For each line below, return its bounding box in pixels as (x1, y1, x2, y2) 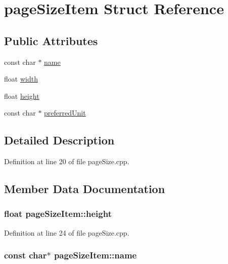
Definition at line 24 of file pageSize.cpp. (4, 227, 129, 238)
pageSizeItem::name (54, 249, 137, 261)
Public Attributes (4, 32, 98, 48)
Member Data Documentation (4, 181, 165, 197)
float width (4, 73, 38, 84)
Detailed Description (4, 132, 115, 148)
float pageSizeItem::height (4, 207, 112, 220)
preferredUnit (44, 107, 86, 118)
